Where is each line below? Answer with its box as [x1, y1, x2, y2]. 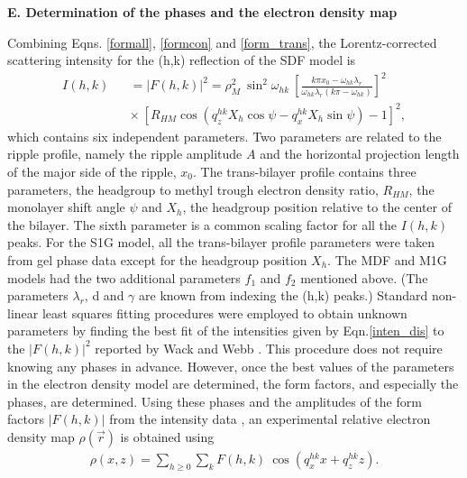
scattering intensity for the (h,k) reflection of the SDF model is [7, 51, 356, 69]
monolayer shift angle [7, 198, 125, 216]
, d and [84, 286, 124, 305]
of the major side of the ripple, [7, 162, 177, 181]
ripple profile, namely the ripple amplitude [7, 144, 243, 163]
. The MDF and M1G [327, 251, 447, 269]
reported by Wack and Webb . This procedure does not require [95, 338, 443, 357]
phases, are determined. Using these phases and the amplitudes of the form [7, 391, 422, 410]
